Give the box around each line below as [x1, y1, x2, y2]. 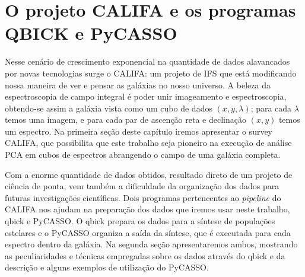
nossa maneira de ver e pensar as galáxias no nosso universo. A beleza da [5, 78, 271, 91]
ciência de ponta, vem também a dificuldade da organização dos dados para [5, 180, 279, 192]
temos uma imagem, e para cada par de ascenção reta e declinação [5, 113, 246, 126]
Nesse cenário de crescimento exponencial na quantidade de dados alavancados [5, 55, 290, 68]
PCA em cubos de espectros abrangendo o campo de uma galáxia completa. [5, 148, 281, 161]
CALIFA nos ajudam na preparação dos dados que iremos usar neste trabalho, [5, 203, 290, 215]
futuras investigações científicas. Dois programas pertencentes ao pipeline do [5, 191, 281, 203]
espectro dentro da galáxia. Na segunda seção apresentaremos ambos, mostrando [5, 238, 298, 250]
